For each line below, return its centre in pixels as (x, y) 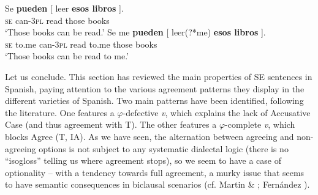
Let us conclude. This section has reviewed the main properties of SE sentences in (159, 76)
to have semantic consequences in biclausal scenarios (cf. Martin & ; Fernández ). (157, 184)
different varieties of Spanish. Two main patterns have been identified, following (154, 101)
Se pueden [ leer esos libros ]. (64, 8)
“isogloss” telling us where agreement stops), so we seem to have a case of (143, 160)
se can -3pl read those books (57, 20)
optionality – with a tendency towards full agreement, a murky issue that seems (155, 172)
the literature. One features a (60, 112)
